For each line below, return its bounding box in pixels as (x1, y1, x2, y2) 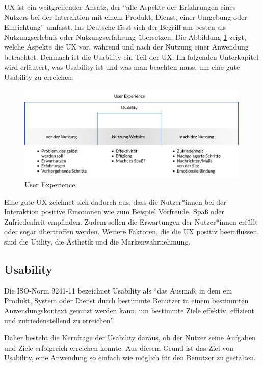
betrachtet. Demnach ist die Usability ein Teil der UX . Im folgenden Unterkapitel (4, 51, 259, 62)
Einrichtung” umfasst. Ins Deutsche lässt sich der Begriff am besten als (4, 21, 226, 32)
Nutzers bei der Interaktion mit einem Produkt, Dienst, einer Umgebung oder (4, 11, 247, 22)
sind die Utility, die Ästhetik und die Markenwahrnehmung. (4, 236, 191, 247)
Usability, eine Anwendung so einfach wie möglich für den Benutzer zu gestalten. (4, 352, 256, 363)
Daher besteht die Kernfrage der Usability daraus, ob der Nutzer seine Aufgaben (4, 332, 256, 343)
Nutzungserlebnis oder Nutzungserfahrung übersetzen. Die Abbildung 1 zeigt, (4, 31, 246, 42)
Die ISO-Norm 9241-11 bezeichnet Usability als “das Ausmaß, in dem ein (4, 285, 232, 296)
